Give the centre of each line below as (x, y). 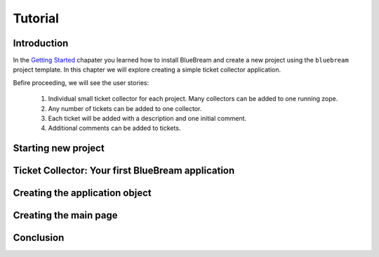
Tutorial (36, 18)
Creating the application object (82, 193)
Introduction (41, 43)
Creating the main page (65, 215)
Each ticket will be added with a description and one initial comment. (147, 119)
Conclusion (39, 238)
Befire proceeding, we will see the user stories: (81, 83)
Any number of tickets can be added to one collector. (125, 108)
